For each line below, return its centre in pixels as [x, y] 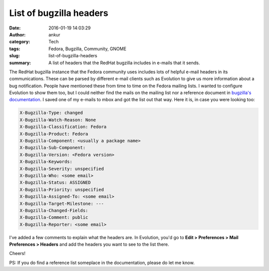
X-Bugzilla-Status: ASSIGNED [55, 183]
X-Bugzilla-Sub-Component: [53, 148]
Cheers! [17, 254]
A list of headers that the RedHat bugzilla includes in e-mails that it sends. [124, 63]
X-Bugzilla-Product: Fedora [54, 134]
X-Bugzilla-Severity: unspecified [62, 169]
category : [20, 42]
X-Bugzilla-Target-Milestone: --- [62, 203]
